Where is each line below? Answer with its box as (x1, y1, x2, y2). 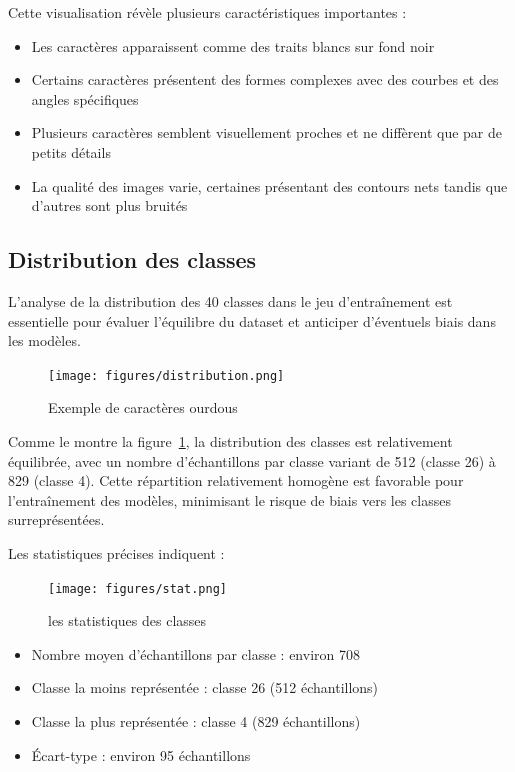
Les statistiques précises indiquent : (8, 542, 225, 563)
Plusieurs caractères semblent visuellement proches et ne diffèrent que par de (31, 122, 503, 143)
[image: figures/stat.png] (48, 581, 227, 596)
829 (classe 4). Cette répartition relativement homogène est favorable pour (8, 470, 464, 491)
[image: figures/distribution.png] (48, 368, 285, 383)
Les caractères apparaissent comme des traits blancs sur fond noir (31, 35, 435, 56)
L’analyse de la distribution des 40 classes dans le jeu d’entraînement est (8, 290, 453, 311)
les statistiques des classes (48, 610, 207, 631)
